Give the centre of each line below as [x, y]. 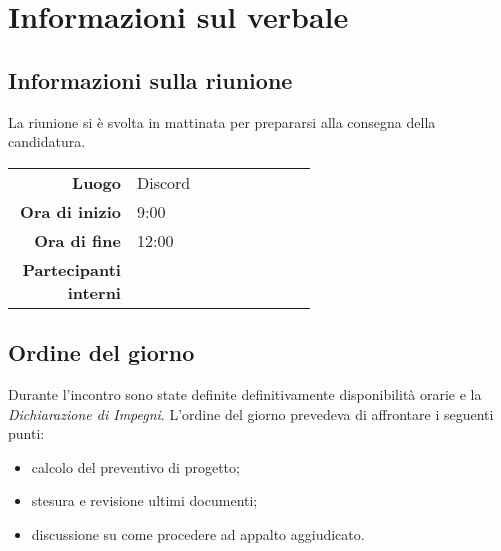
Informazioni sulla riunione [150, 79]
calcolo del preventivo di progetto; [135, 466]
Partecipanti [71, 269]
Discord [163, 182]
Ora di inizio [70, 211]
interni [94, 292]
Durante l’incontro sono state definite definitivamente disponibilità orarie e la [245, 393]
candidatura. [47, 141]
